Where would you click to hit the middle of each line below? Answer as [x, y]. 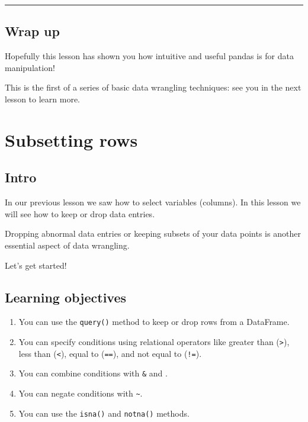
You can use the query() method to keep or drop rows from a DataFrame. [154, 322]
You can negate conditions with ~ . [81, 393]
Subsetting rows [71, 139]
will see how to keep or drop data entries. [80, 213]
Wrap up [32, 31]
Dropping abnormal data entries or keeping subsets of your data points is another [153, 233]
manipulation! [30, 67]
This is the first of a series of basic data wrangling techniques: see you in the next [153, 87]
